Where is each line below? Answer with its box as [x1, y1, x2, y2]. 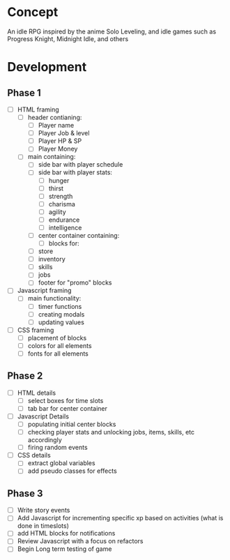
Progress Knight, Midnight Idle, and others [7, 34, 129, 43]
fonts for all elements [27, 349, 89, 358]
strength [48, 192, 73, 200]
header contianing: [27, 113, 82, 121]
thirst [48, 184, 64, 192]
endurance [48, 215, 80, 224]
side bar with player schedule [38, 160, 123, 169]
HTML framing [17, 105, 59, 114]
